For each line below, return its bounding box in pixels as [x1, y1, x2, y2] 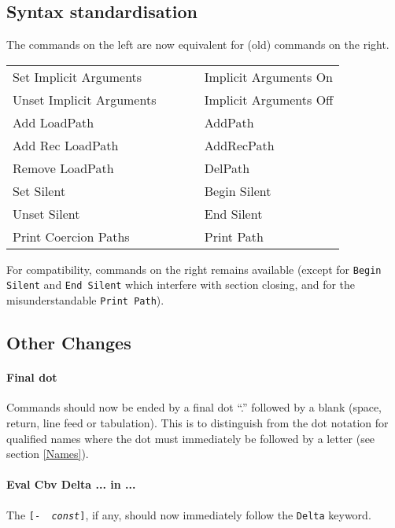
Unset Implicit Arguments [13, 90, 157, 109]
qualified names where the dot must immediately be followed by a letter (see [6, 430, 375, 446]
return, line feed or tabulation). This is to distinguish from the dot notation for [6, 414, 389, 430]
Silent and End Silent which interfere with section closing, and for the [6, 276, 356, 293]
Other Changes [6, 330, 131, 355]
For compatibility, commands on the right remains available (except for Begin [6, 260, 382, 277]
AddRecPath [204, 135, 275, 154]
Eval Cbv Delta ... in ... [6, 476, 136, 493]
